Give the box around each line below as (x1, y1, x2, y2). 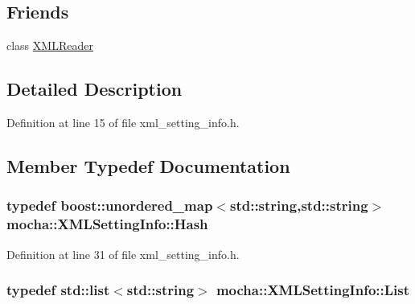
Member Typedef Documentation (6, 153, 290, 178)
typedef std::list (6, 280, 110, 300)
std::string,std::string (229, 195, 368, 216)
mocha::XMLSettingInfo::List (216, 280, 410, 300)
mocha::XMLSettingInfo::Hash (6, 214, 208, 234)
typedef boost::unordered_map (6, 195, 213, 216)
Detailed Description (6, 76, 183, 101)
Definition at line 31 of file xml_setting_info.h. (6, 245, 240, 262)
